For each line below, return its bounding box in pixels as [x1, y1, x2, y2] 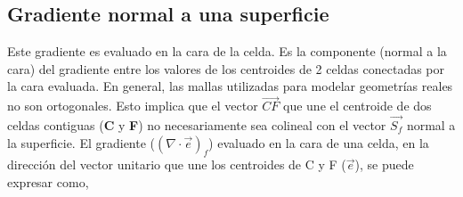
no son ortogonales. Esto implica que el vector [7, 96, 258, 115]
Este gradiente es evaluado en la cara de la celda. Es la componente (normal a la [7, 42, 447, 61]
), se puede [354, 155, 414, 174]
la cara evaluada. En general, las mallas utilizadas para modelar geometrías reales [7, 77, 453, 95]
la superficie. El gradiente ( [7, 133, 156, 152]
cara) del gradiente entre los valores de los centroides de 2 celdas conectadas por [7, 59, 445, 78]
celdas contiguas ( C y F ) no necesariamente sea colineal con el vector [7, 116, 386, 135]
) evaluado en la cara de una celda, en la [208, 133, 429, 152]
